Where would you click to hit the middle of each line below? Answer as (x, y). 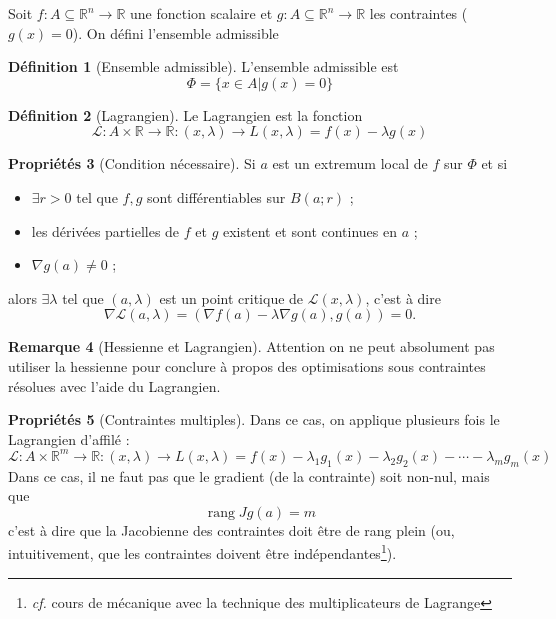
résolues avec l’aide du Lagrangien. (114, 385)
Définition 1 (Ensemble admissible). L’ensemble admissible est (203, 66)
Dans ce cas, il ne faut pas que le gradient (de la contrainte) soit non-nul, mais (249, 475)
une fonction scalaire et (201, 13)
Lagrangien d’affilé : (69, 438)
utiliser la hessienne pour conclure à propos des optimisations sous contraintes (247, 365)
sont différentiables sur (216, 196)
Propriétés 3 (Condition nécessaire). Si (132, 163)
